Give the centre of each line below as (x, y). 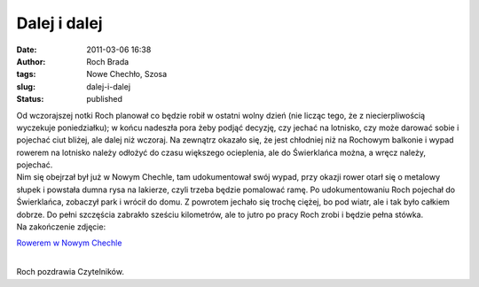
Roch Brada (108, 61)
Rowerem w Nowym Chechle (69, 243)
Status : (30, 99)
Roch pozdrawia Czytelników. (70, 272)
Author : (31, 61)
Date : (27, 50)
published (105, 99)
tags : (26, 74)
